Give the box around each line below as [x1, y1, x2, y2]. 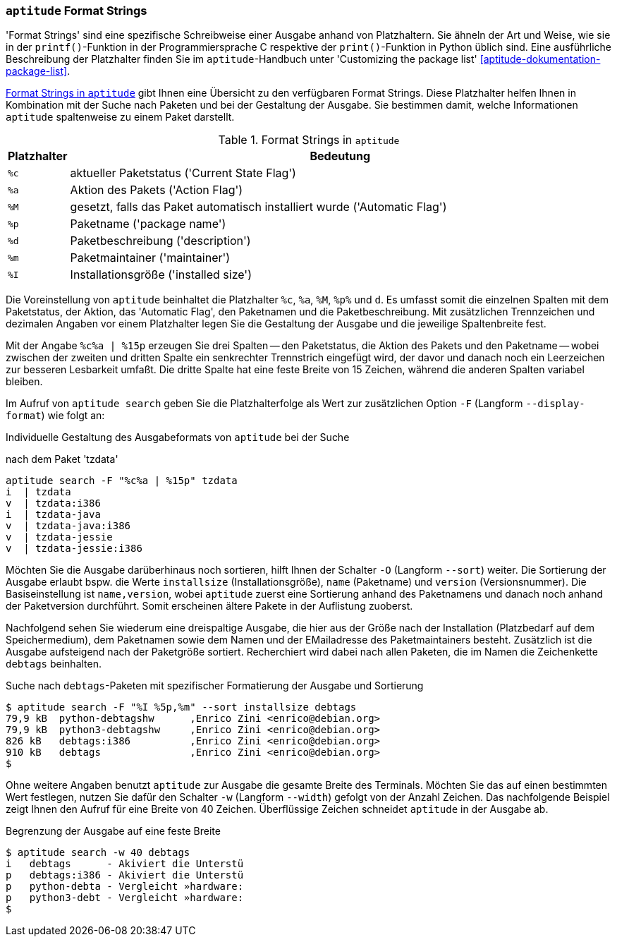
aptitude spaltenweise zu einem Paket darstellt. [6, 111, 235, 123]
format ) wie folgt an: [6, 409, 105, 422]
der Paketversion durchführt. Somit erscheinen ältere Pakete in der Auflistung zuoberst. [6, 600, 413, 612]
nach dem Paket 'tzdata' [6, 453, 118, 466]
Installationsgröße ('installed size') [70, 267, 252, 282]
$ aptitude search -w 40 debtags [6, 847, 190, 859]
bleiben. [6, 375, 43, 388]
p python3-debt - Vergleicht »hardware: [6, 892, 244, 904]
